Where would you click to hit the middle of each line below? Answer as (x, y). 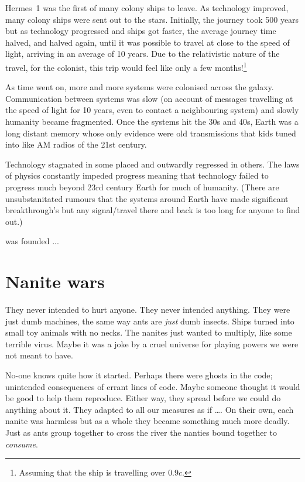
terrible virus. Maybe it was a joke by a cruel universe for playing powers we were (152, 343)
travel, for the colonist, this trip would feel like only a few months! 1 (126, 66)
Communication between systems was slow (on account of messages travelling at (149, 98)
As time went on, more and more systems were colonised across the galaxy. (140, 87)
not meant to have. (39, 355)
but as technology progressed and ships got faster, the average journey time (141, 31)
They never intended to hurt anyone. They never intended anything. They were (148, 310)
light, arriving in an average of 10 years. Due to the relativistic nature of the (143, 54)
